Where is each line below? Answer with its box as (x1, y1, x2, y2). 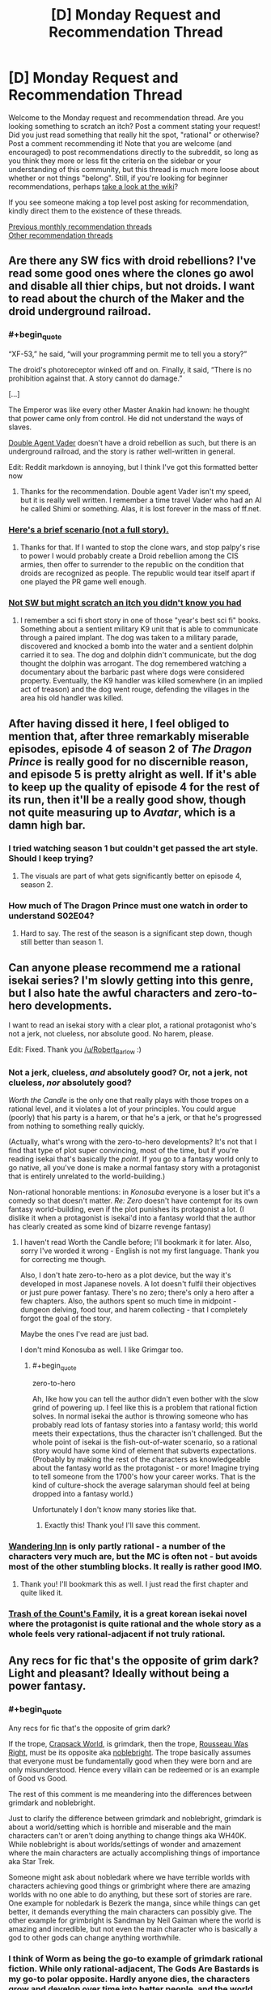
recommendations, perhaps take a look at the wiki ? (8, 181, 179, 192)
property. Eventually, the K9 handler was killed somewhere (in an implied (19, 676, 263, 686)
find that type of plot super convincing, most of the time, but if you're (8, 1146, 239, 1156)
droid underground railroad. (8, 304, 151, 318)
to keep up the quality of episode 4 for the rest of (8, 780, 260, 794)
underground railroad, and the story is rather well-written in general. (8, 446, 236, 456)
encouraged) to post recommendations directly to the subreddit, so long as (8, 147, 259, 157)
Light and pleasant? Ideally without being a (8, 1666, 230, 1680)
